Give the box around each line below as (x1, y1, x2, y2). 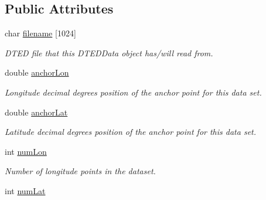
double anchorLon (5, 66, 69, 79)
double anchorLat (5, 106, 68, 118)
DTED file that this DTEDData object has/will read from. (5, 46, 213, 59)
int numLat (5, 184, 46, 196)
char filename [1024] (5, 27, 76, 39)
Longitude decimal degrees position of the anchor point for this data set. (5, 86, 262, 98)
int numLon (5, 145, 47, 157)
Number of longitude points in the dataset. (5, 165, 156, 177)
